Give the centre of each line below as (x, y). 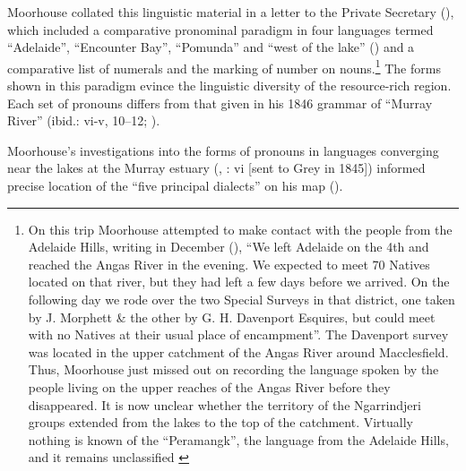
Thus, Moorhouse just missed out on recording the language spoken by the (233, 369)
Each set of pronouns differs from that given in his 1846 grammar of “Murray (220, 103)
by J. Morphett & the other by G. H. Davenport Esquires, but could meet (232, 317)
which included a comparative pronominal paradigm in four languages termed (220, 29)
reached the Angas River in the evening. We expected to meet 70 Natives (229, 264)
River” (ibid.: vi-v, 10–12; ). (84, 120)
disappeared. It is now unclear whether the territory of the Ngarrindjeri (224, 404)
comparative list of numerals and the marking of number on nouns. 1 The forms (224, 66)
